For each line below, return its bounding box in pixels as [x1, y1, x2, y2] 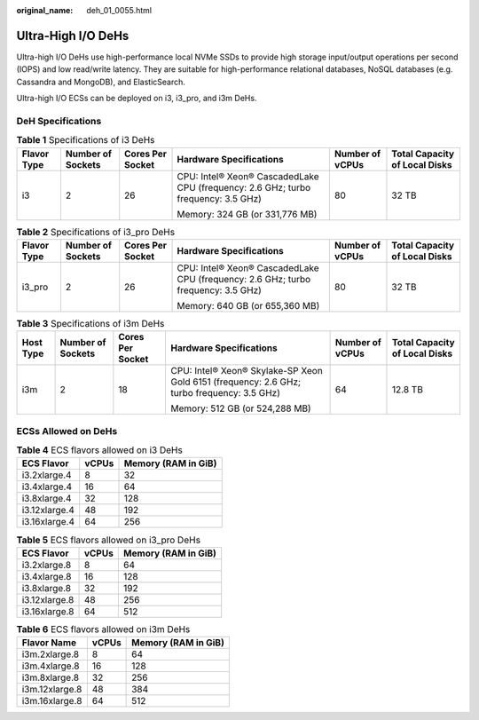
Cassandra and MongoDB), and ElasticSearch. [16, 76, 186, 87]
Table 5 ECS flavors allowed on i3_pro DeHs [16, 534, 201, 546]
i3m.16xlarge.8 [21, 695, 82, 708]
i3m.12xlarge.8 [21, 684, 82, 696]
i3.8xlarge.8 [21, 582, 71, 594]
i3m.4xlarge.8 [21, 660, 80, 672]
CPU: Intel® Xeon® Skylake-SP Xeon [170, 365, 323, 377]
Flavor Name [21, 637, 77, 649]
